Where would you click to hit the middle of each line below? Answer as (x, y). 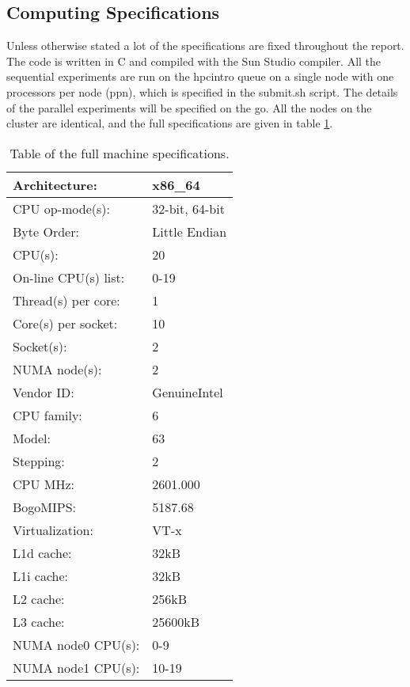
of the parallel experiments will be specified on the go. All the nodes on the (189, 107)
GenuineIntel (188, 392)
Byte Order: (46, 231)
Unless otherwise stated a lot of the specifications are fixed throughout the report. (205, 46)
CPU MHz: (44, 484)
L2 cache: (39, 598)
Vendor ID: (44, 392)
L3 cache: (39, 621)
